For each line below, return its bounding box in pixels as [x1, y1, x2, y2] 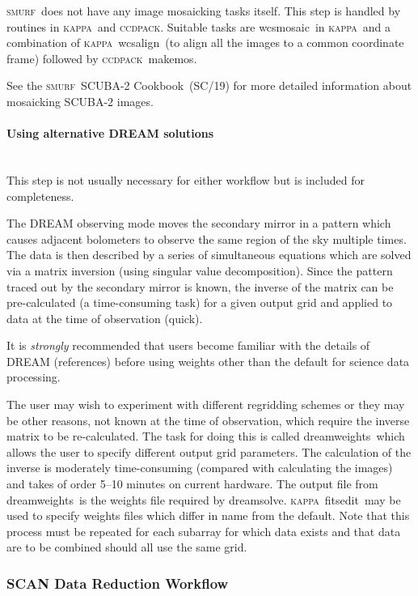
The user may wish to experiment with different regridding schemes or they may [6, 396, 405, 413]
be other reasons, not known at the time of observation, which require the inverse [6, 411, 410, 428]
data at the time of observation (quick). [6, 309, 203, 326]
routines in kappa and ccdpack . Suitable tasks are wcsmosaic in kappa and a [6, 18, 391, 35]
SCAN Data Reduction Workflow [6, 573, 229, 593]
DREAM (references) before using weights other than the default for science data [6, 352, 410, 369]
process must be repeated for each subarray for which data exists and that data [6, 522, 401, 539]
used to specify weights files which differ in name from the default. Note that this [6, 507, 410, 524]
